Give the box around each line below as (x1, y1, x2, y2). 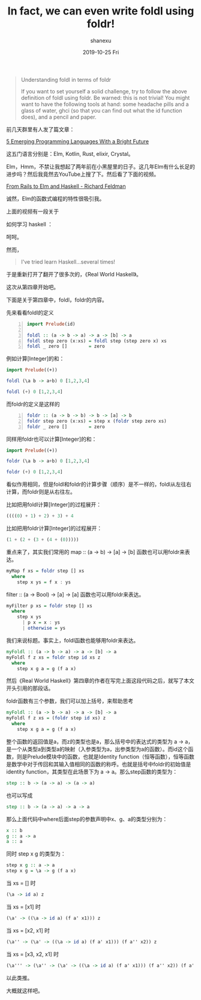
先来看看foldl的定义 (6, 309, 54, 316)
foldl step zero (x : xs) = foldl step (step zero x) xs (26, 338, 167, 344)
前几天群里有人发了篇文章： (6, 125, 75, 133)
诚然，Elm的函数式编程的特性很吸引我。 (6, 194, 105, 202)
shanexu (90, 37, 112, 44)
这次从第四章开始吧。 (6, 283, 59, 290)
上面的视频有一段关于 (6, 208, 59, 215)
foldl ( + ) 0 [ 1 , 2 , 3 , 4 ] (6, 389, 63, 395)
